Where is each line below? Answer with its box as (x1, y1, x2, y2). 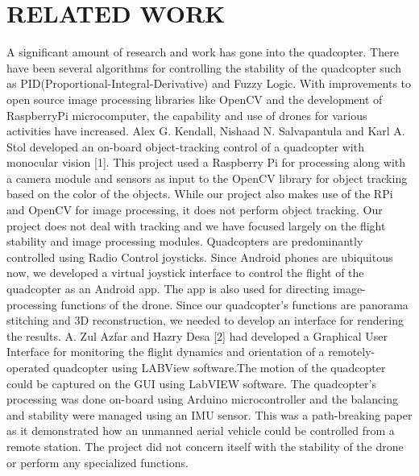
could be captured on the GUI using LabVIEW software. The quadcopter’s (6, 375, 376, 391)
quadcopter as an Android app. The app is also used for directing (6, 280, 330, 297)
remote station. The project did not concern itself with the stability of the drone (6, 437, 404, 454)
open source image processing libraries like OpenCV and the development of (6, 90, 383, 107)
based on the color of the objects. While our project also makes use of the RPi (6, 185, 393, 202)
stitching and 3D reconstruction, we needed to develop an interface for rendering (6, 312, 404, 329)
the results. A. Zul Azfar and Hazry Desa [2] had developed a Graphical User (6, 327, 388, 344)
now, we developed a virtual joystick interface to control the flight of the (6, 264, 364, 281)
